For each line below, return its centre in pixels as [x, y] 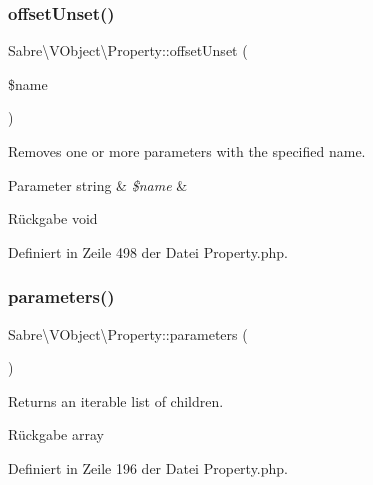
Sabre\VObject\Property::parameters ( [128, 333]
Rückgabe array [56, 434]
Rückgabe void [53, 218]
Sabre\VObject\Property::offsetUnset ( [128, 50]
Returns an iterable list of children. [116, 400]
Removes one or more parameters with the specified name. [187, 151]
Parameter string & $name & [98, 184]
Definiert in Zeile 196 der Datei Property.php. [148, 467]
